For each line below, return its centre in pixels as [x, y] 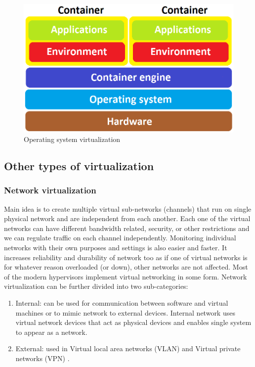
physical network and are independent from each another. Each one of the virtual [127, 218]
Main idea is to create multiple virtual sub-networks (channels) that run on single [128, 208]
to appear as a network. [51, 332]
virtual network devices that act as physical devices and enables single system [133, 322]
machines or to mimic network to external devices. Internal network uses [125, 312]
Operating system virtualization [72, 139]
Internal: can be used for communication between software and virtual [122, 303]
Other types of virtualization [79, 166]
